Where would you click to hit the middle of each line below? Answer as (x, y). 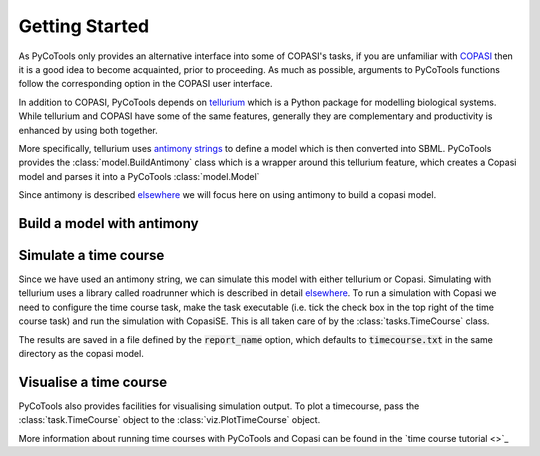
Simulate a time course (91, 255)
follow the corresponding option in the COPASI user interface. (145, 84)
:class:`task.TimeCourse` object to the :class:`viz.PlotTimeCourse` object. (169, 420)
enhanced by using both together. (88, 130)
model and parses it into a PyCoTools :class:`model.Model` (139, 176)
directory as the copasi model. (81, 353)
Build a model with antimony (108, 223)
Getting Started (84, 26)
